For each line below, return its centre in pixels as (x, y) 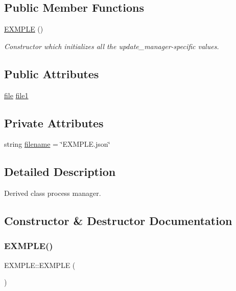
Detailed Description (60, 172)
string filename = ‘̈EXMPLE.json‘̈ (57, 144)
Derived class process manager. (53, 193)
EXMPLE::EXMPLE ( (40, 265)
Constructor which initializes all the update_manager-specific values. (112, 46)
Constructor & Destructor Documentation (118, 221)
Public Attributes (52, 73)
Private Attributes (54, 122)
